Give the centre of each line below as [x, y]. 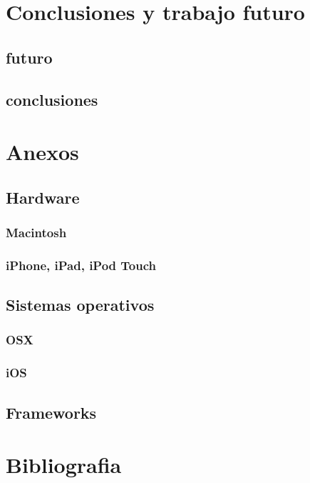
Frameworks [51, 412]
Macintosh [36, 233]
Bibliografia [64, 465]
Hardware [43, 197]
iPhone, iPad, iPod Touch [81, 265]
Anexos [42, 152]
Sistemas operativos [80, 305]
